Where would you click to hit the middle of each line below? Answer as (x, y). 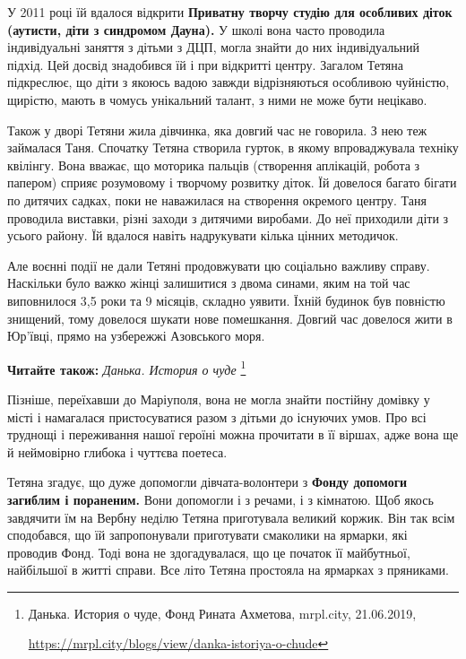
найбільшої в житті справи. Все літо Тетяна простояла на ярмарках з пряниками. (228, 570)
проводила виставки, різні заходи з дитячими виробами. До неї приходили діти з (228, 217)
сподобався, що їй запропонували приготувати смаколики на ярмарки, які (207, 535)
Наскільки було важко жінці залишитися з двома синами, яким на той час (209, 283)
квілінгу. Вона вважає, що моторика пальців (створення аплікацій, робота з (214, 165)
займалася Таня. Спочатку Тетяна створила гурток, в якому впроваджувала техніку (233, 147)
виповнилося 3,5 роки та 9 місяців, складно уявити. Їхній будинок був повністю (226, 300)
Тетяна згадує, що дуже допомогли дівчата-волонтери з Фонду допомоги (207, 482)
